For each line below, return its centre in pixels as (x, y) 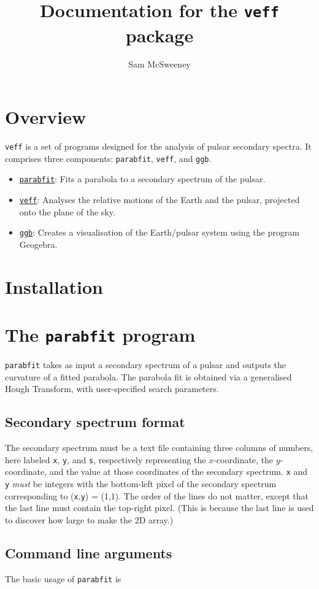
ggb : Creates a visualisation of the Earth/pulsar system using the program (159, 232)
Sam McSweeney (159, 64)
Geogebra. (38, 244)
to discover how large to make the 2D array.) (89, 519)
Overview (46, 117)
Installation (54, 286)
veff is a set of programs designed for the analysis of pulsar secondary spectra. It (158, 146)
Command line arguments (89, 552)
